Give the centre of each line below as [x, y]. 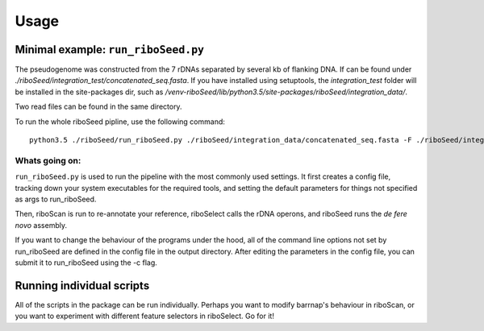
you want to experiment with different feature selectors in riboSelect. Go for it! [144, 316]
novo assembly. [41, 225]
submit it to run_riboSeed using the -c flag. [86, 263]
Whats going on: [48, 160]
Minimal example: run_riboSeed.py [110, 50]
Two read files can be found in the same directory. [98, 107]
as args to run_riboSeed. [56, 199]
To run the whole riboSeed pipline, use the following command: [120, 122]
